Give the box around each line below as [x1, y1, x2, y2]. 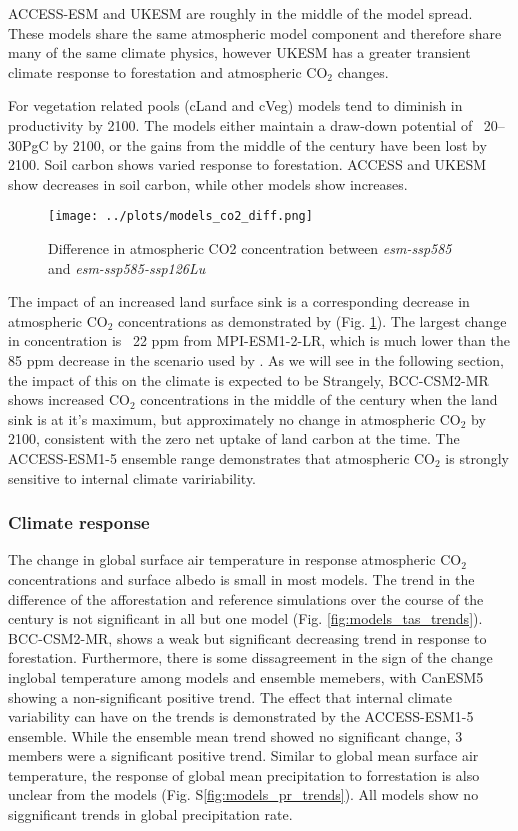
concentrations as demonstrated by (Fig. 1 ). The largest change [118, 310, 507, 331]
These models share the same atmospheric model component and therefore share [8, 22, 502, 43]
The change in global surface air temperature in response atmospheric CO [8, 549, 462, 570]
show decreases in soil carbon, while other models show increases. [8, 173, 408, 194]
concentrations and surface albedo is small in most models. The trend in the [8, 568, 475, 589]
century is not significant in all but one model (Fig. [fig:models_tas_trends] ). [8, 608, 483, 629]
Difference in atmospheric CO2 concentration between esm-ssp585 [48, 238, 452, 258]
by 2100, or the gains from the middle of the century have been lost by [53, 134, 487, 155]
